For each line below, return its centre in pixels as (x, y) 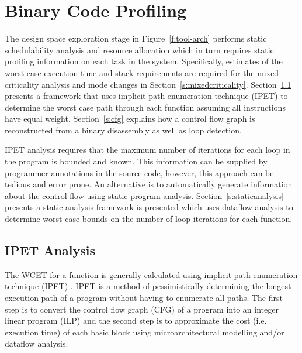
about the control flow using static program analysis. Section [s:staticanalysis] (144, 195)
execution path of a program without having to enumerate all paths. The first (144, 298)
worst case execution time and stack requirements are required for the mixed (142, 72)
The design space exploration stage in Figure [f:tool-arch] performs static (136, 38)
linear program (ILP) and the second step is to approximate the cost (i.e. (136, 321)
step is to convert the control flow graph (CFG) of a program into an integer (142, 309)
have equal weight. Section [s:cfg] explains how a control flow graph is (130, 119)
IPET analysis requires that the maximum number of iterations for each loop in (147, 150)
